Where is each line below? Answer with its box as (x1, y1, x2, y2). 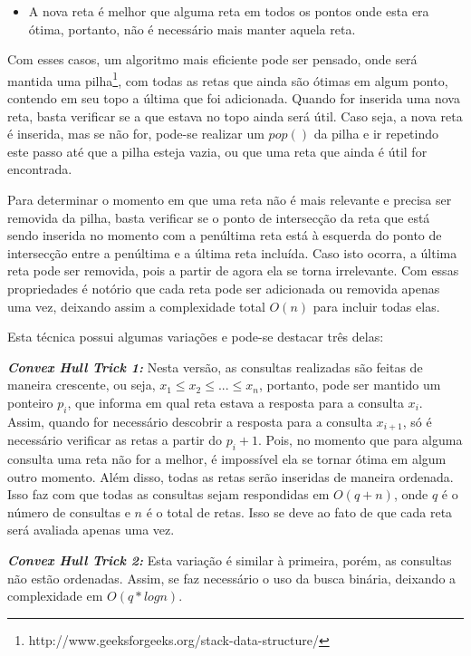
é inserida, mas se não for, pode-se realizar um (7, 124, 264, 143)
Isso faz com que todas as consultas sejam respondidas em (7, 485, 330, 504)
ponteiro (7, 392, 53, 411)
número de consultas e (7, 502, 130, 521)
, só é (402, 411, 432, 430)
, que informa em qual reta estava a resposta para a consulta (67, 392, 404, 411)
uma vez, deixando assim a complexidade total (7, 296, 265, 315)
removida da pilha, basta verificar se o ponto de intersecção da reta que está (7, 207, 430, 227)
